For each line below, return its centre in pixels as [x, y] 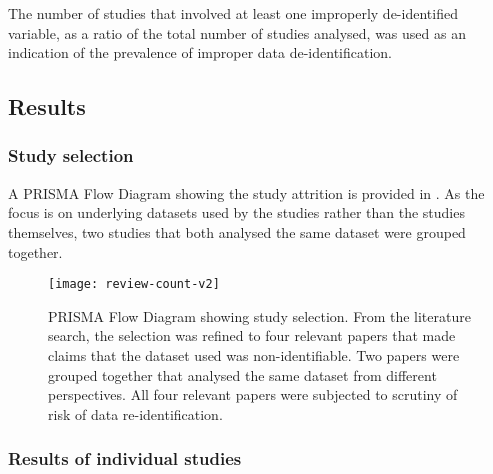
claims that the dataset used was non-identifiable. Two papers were [254, 355]
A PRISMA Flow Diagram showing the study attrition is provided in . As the [246, 192]
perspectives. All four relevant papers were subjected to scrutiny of [253, 394]
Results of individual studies [125, 458]
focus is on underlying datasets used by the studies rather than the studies [236, 212]
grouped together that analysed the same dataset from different [242, 374]
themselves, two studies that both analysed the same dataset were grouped [237, 231]
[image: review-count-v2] [134, 284]
